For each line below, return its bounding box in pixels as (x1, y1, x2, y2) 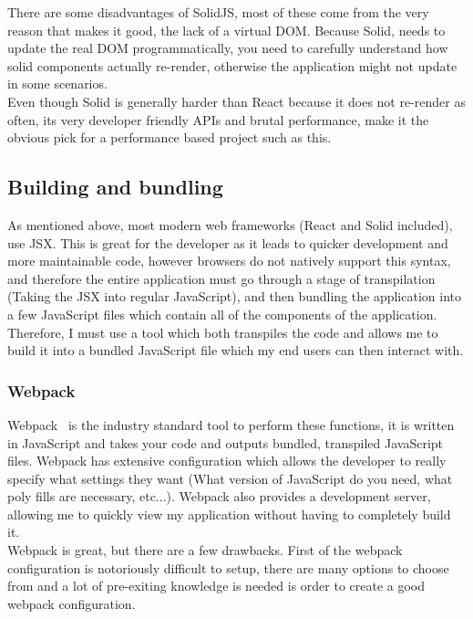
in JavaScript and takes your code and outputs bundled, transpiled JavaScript (7, 433, 444, 452)
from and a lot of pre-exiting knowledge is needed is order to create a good (7, 576, 426, 595)
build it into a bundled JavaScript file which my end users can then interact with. (7, 341, 464, 360)
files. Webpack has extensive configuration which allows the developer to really (7, 451, 447, 470)
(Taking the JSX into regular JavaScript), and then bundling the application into (7, 287, 461, 306)
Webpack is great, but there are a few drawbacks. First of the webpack (7, 540, 403, 560)
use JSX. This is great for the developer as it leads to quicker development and (7, 233, 448, 252)
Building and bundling (7, 173, 223, 201)
